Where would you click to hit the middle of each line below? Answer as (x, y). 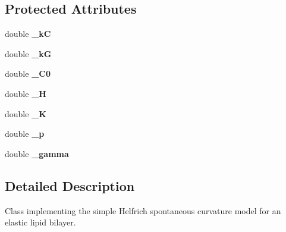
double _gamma (37, 153)
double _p (25, 134)
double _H (26, 93)
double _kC (28, 34)
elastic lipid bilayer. (40, 222)
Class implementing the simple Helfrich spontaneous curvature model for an (143, 210)
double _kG (28, 53)
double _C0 (28, 73)
